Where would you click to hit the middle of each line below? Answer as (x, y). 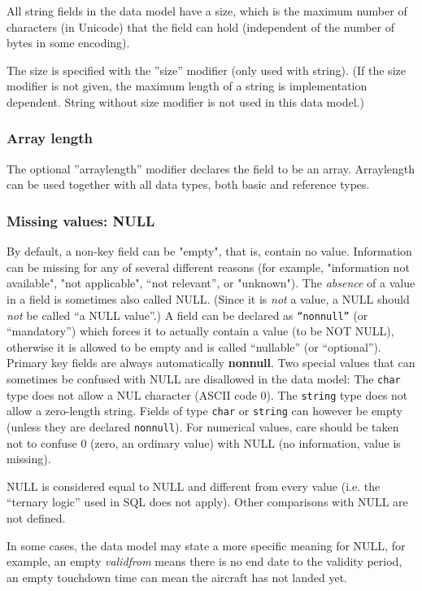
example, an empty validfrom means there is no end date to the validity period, (204, 561)
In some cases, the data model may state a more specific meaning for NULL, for (206, 545)
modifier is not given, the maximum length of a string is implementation (187, 86)
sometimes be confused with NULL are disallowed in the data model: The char (204, 379)
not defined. (36, 518)
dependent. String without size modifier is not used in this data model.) (185, 101)
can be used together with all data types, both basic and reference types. (188, 184)
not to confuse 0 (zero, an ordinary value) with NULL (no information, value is (204, 442)
